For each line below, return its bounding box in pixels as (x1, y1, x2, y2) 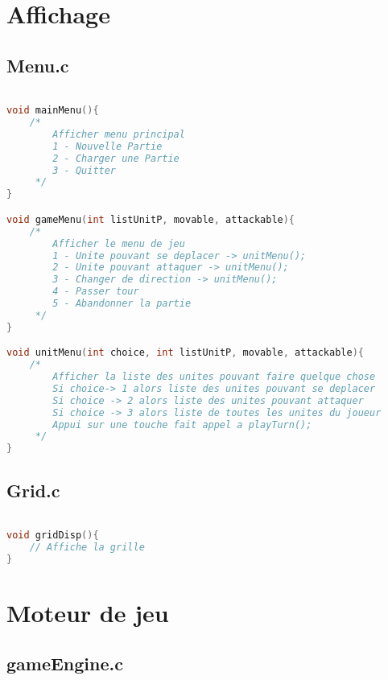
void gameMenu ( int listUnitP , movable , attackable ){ (6, 213, 295, 225)
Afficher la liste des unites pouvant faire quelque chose (52, 371, 376, 383)
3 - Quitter (52, 164, 117, 176)
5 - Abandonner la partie (52, 298, 192, 310)
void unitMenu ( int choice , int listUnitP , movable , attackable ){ (6, 347, 364, 359)
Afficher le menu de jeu (52, 237, 185, 249)
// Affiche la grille (29, 541, 145, 553)
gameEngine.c (6, 651, 123, 676)
